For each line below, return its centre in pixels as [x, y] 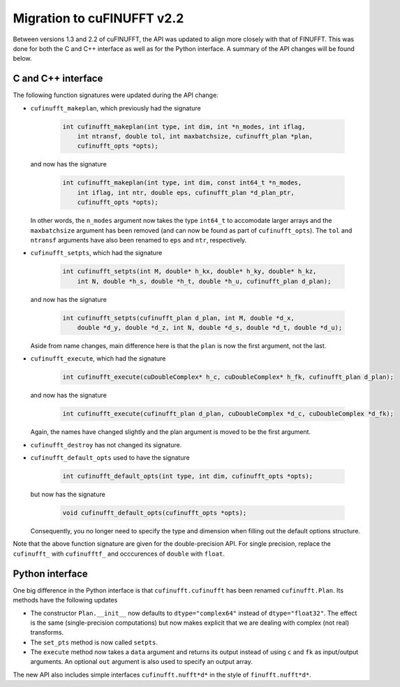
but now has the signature [68, 494]
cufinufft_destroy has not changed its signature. [106, 444]
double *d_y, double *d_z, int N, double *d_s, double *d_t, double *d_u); [210, 328]
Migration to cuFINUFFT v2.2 [98, 18]
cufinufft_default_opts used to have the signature [110, 458]
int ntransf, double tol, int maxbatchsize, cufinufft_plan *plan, [195, 136]
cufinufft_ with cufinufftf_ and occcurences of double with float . [119, 554]
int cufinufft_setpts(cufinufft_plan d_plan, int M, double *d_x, [178, 318]
